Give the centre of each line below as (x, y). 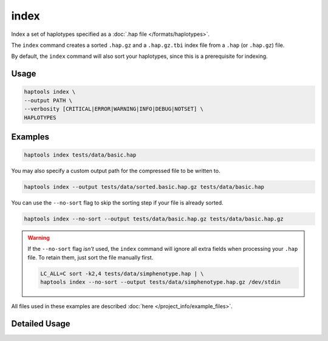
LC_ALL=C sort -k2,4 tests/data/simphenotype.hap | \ (122, 273)
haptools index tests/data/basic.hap (80, 155)
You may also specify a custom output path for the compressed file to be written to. (116, 171)
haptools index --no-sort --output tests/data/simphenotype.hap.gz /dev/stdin (160, 282)
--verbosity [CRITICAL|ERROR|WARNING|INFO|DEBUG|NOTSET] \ (114, 109)
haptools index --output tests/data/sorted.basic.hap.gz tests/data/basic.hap (144, 187)
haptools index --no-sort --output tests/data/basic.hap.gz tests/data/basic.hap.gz (154, 219)
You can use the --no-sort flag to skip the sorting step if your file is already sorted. (118, 203)
